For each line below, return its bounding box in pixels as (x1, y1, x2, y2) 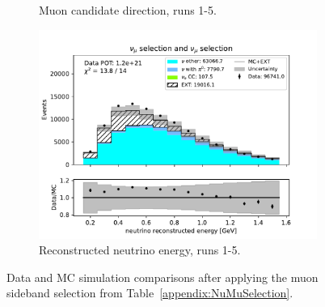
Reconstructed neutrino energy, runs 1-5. (39, 241, 241, 258)
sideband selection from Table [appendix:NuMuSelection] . (6, 284, 293, 301)
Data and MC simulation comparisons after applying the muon (6, 268, 319, 285)
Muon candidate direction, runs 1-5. (39, 2, 217, 18)
